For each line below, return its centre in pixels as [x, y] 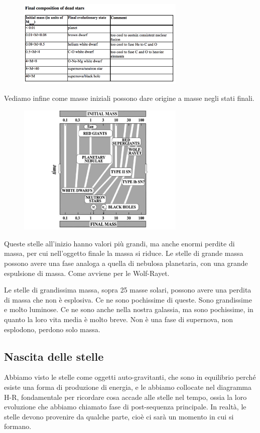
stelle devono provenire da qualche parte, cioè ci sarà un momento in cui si [119, 416]
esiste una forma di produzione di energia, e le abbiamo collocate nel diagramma [128, 387]
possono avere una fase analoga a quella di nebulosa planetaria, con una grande [126, 263]
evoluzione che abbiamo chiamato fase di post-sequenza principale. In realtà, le [125, 407]
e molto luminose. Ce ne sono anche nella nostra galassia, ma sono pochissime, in [129, 309]
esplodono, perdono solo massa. [52, 329]
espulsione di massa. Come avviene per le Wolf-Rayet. [87, 273]
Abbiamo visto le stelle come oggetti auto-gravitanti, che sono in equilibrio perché [130, 377]
